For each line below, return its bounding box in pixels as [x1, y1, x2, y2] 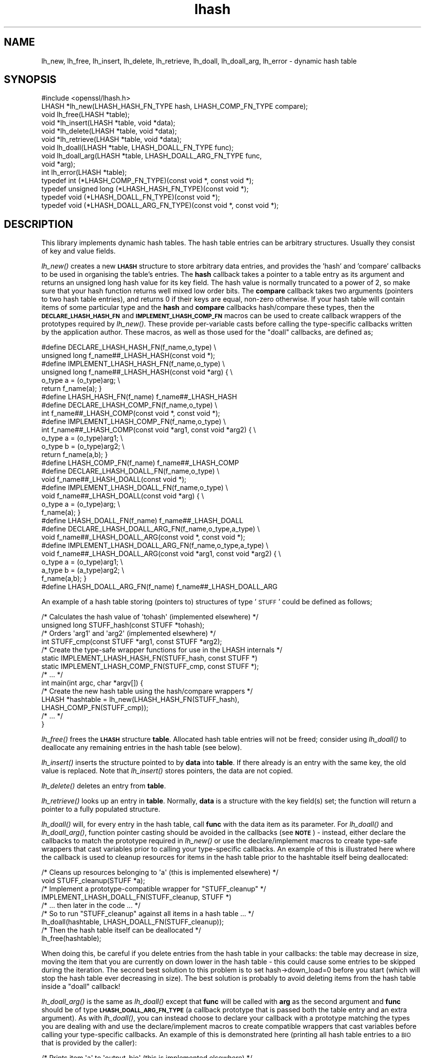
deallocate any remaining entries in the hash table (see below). [41, 743, 242, 752]
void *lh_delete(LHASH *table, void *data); [41, 127, 177, 136]
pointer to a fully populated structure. [41, 805, 161, 814]
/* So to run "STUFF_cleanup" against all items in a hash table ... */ [41, 909, 254, 918]
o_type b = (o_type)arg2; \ [41, 442, 125, 451]
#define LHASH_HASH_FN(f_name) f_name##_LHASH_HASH [41, 392, 237, 401]
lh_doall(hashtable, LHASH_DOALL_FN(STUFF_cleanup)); [41, 918, 224, 926]
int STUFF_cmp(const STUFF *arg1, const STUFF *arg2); [41, 637, 222, 646]
